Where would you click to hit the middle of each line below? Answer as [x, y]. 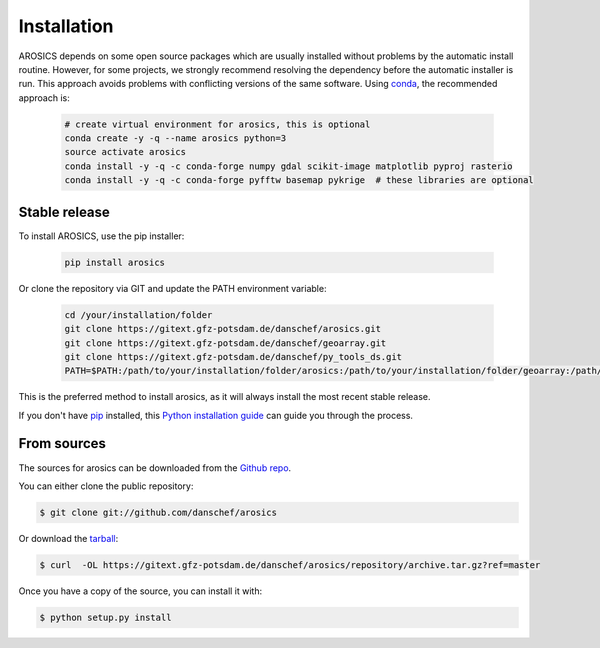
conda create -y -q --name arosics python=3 [175, 138]
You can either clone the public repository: [106, 486]
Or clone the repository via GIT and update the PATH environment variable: [172, 288]
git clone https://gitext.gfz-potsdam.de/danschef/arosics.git [223, 329]
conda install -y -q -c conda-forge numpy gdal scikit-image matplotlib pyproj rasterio [289, 166]
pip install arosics [114, 262]
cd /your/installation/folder [138, 314]
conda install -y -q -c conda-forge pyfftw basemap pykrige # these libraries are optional [299, 180]
